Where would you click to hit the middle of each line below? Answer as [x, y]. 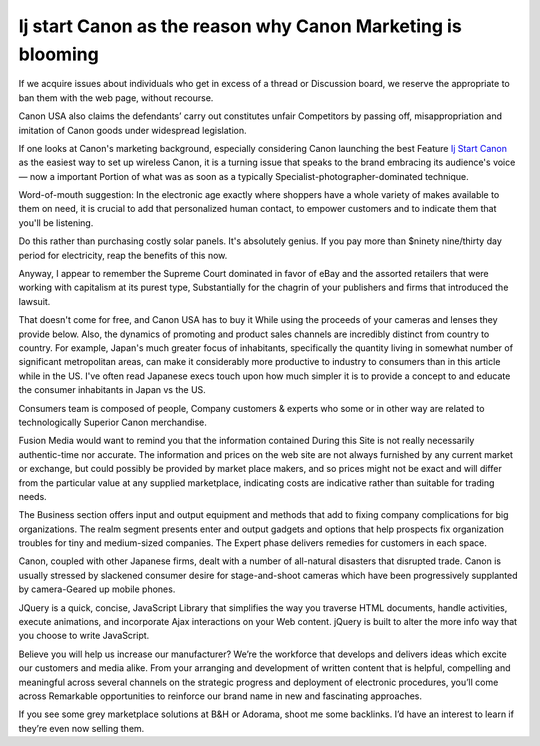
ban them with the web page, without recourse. [116, 97]
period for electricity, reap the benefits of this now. [123, 255]
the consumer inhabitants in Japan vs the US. [112, 390]
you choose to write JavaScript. [84, 636]
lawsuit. [34, 301]
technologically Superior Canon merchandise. [112, 422]
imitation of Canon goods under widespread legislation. [132, 130]
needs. [32, 496]
